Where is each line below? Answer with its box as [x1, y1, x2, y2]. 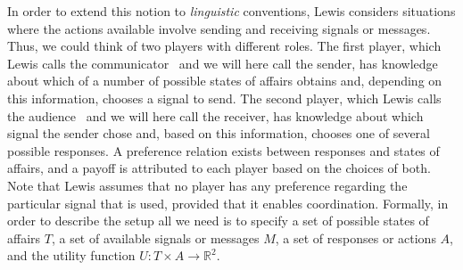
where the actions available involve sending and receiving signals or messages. [7, 19, 431, 37]
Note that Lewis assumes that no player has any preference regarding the [7, 176, 408, 194]
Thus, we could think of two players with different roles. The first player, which [7, 37, 442, 55]
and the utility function [7, 246, 136, 265]
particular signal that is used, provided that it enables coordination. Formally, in [7, 193, 449, 212]
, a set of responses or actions [275, 228, 436, 247]
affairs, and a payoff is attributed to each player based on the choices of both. [7, 159, 431, 177]
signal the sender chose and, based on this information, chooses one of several [7, 124, 430, 143]
